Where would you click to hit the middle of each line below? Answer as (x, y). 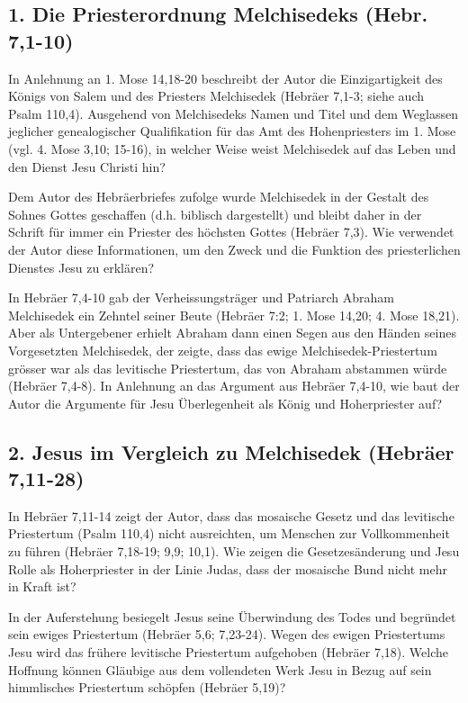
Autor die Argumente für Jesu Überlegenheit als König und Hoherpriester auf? (225, 403)
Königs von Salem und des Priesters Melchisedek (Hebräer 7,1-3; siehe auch (216, 96)
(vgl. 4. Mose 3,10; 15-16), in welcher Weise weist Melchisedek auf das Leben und (232, 148)
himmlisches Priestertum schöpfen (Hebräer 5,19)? (147, 687)
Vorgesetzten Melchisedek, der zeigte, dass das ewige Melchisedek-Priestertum (223, 350)
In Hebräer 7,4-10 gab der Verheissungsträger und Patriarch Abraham (201, 297)
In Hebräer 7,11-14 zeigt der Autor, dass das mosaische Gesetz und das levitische (231, 515)
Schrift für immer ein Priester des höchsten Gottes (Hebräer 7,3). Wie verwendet (231, 232)
